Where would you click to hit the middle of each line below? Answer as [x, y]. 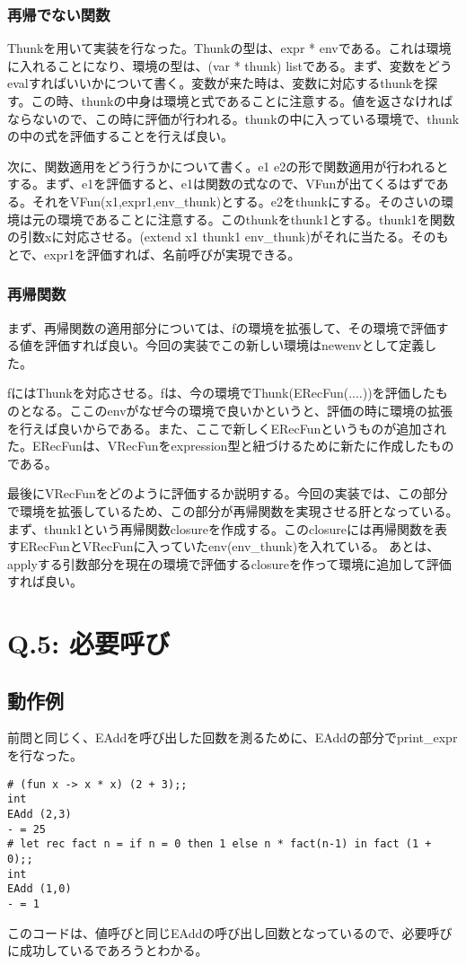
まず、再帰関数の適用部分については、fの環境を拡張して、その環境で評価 [222, 327]
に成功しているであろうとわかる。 [108, 950]
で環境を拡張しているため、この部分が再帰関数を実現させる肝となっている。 [233, 510]
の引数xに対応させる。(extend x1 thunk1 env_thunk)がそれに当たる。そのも [228, 237]
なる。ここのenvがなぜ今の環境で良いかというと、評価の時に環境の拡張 [242, 410]
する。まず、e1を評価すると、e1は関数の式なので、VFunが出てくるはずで [222, 184]
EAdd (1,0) [40, 889]
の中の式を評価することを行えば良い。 [120, 136]
